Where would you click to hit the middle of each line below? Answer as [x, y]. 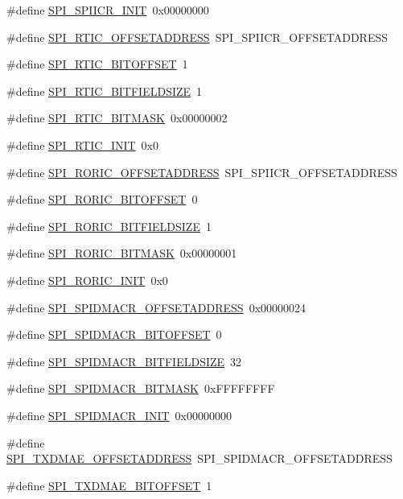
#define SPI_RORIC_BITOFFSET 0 [102, 199]
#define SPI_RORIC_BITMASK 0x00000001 [122, 253]
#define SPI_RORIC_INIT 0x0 [87, 280]
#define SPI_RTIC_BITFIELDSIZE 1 [105, 91]
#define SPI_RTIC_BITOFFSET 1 [97, 64]
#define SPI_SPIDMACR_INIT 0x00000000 [119, 415]
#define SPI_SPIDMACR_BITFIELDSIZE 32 [124, 361]
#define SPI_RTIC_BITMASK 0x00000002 [117, 118]
